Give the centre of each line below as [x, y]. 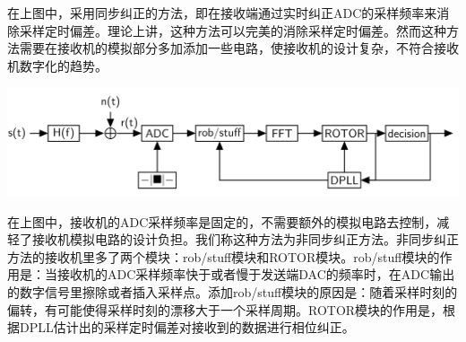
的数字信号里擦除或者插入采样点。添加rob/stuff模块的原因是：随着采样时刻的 [233, 291]
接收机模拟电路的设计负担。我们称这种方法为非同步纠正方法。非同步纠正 [245, 239]
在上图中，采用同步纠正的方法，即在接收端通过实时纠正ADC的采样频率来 [222, 13]
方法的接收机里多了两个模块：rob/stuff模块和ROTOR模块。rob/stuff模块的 [224, 256]
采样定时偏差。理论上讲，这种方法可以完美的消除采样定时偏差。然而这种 [233, 30]
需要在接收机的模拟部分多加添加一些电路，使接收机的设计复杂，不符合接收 [239, 48]
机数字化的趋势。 [57, 65]
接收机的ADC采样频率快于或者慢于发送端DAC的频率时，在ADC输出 [256, 274]
